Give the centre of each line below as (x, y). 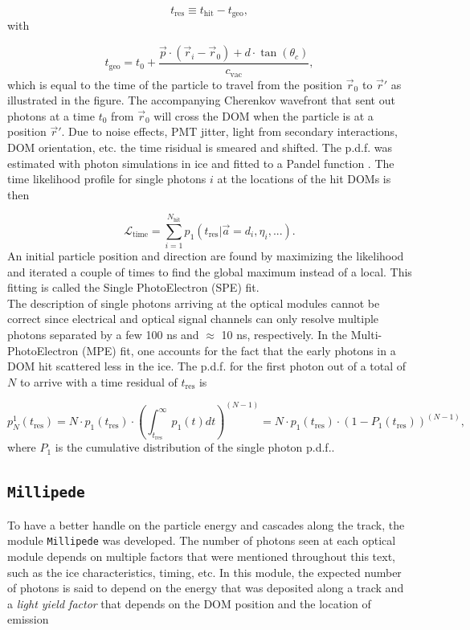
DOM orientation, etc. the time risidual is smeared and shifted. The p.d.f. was (200, 147)
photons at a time (51, 115)
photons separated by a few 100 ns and (103, 335)
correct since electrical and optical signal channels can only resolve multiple (193, 319)
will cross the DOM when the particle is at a (264, 115)
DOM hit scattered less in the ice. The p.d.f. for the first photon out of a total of (207, 366)
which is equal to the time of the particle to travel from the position (175, 84)
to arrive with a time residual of (98, 381)
